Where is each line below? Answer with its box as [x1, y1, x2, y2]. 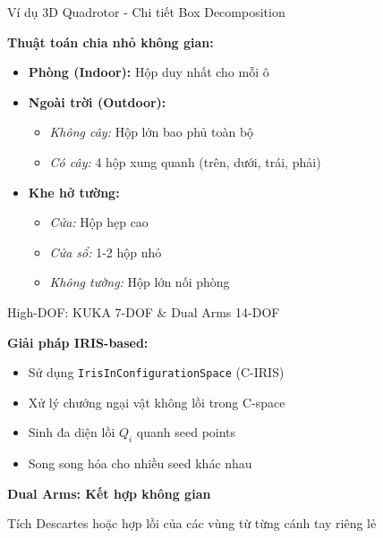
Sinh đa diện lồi [28, 423, 115, 441]
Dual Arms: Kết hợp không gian [7, 483, 211, 502]
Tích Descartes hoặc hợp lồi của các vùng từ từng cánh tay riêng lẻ [7, 514, 377, 533]
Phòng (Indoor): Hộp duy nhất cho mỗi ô [28, 63, 269, 81]
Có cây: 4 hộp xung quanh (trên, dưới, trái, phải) [49, 152, 321, 171]
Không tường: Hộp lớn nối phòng [49, 273, 230, 291]
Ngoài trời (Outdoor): [28, 92, 166, 111]
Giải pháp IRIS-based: [7, 332, 149, 351]
